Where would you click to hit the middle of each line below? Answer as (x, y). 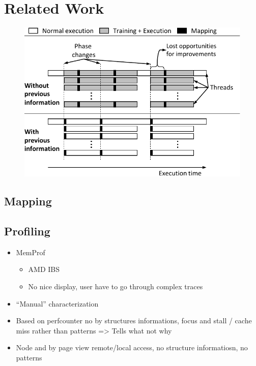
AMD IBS (44, 269)
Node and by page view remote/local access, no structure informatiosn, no (132, 347)
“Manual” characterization (57, 303)
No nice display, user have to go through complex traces (116, 286)
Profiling (27, 231)
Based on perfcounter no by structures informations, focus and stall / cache (134, 321)
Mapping (28, 201)
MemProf (31, 252)
